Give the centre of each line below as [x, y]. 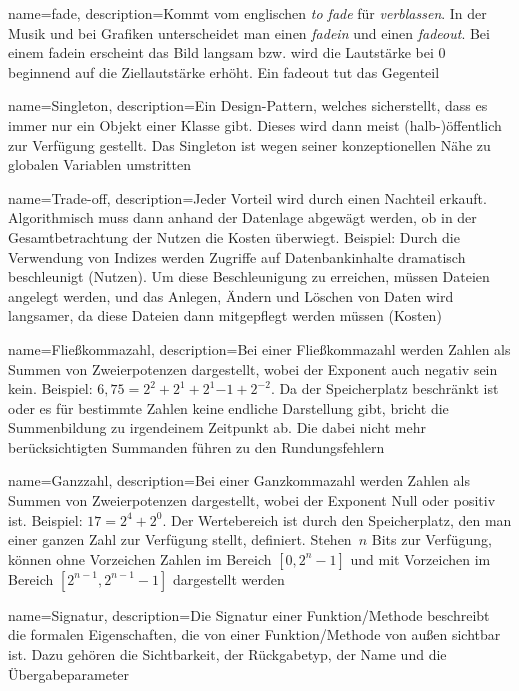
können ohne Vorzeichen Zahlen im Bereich [140, 558]
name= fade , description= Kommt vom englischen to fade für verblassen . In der [247, 13]
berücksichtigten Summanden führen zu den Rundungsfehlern [196, 446]
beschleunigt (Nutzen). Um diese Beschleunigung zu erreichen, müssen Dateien [249, 276]
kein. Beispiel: [50, 388]
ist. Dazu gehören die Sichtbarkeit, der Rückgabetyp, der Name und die [227, 654]
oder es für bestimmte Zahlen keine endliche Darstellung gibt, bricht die [228, 407]
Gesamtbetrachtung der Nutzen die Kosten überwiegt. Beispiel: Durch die [234, 236]
